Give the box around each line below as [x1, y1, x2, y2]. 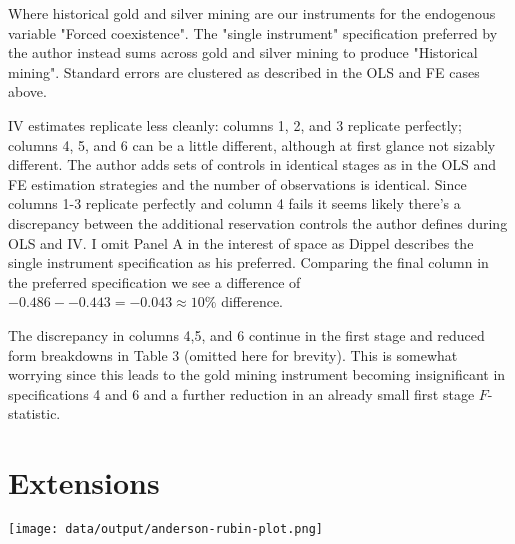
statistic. [8, 403, 61, 424]
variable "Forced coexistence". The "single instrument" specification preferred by [8, 22, 498, 43]
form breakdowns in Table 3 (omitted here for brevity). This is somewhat [8, 344, 458, 365]
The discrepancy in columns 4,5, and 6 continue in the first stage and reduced [8, 324, 485, 345]
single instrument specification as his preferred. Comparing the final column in [8, 252, 489, 273]
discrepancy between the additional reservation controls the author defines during [8, 212, 508, 233]
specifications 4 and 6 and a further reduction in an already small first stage [8, 383, 475, 404]
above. [8, 81, 47, 102]
